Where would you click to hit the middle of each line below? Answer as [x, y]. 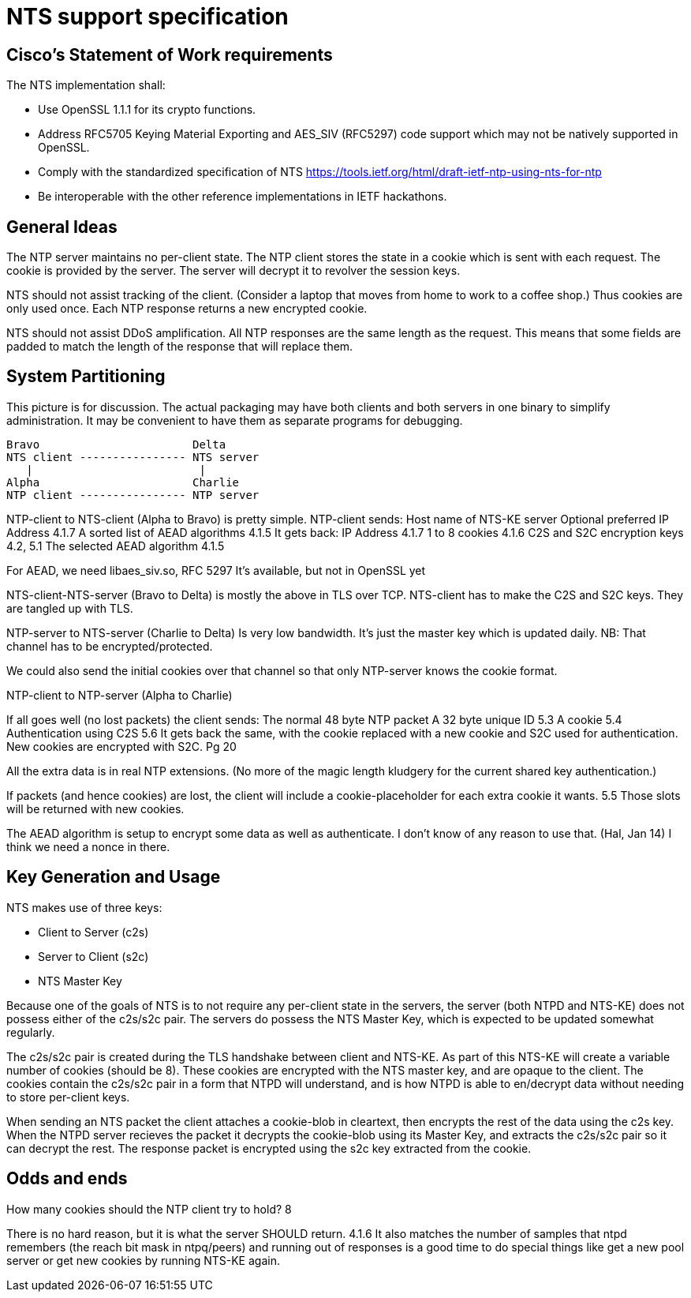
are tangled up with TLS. [70, 608]
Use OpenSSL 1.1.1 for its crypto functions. [147, 110]
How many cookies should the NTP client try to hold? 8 [149, 1209]
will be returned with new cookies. [95, 808]
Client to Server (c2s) [93, 932]
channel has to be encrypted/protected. [110, 646]
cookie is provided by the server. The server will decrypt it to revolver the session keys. [233, 271]
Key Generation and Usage [114, 877]
